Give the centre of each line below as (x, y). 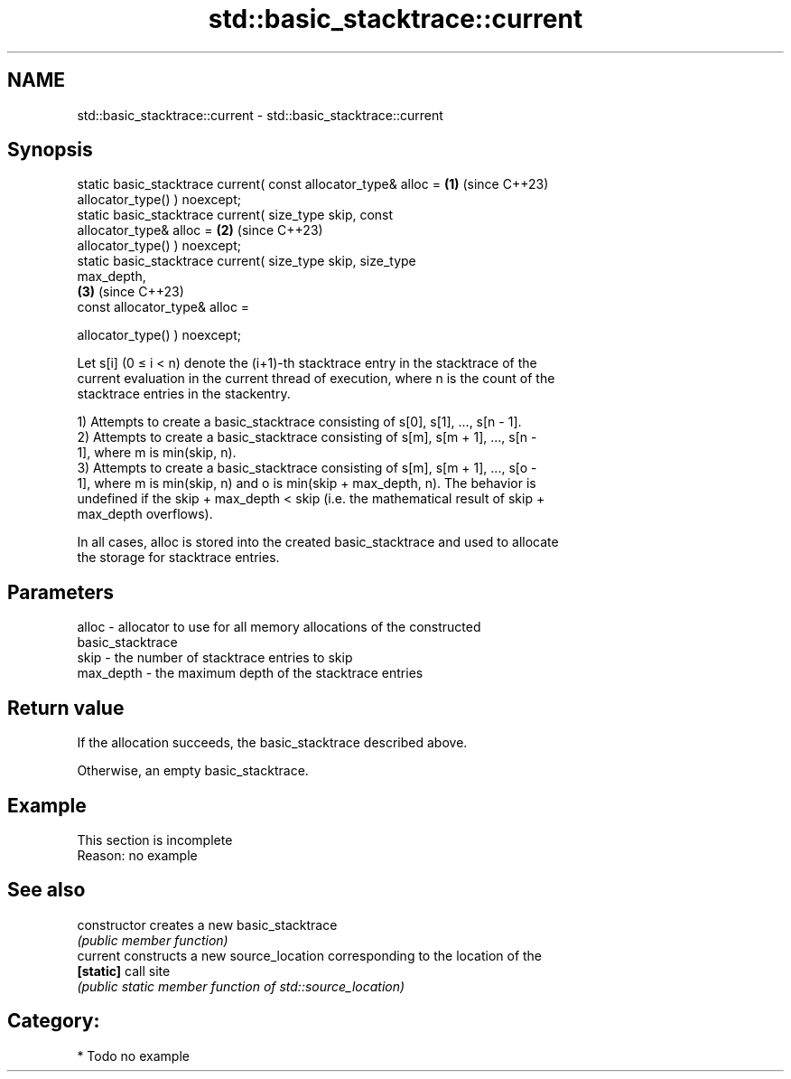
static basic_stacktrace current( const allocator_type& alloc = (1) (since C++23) (313, 184)
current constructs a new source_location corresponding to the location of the (310, 955)
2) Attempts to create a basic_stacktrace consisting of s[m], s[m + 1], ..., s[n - (307, 437)
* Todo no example (133, 1056)
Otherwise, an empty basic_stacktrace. (193, 771)
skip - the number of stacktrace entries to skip (215, 658)
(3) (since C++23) (130, 292)
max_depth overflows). (145, 514)
